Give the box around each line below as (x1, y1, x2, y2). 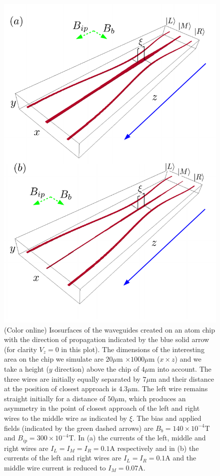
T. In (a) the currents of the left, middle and (68, 432, 206, 443)
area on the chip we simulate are (4, 354, 103, 364)
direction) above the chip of (54, 364, 139, 374)
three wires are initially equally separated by (4, 373, 140, 384)
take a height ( (4, 364, 49, 374)
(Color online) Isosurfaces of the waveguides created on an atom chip (4, 324, 215, 335)
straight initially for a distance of (4, 393, 105, 403)
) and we (174, 354, 201, 364)
